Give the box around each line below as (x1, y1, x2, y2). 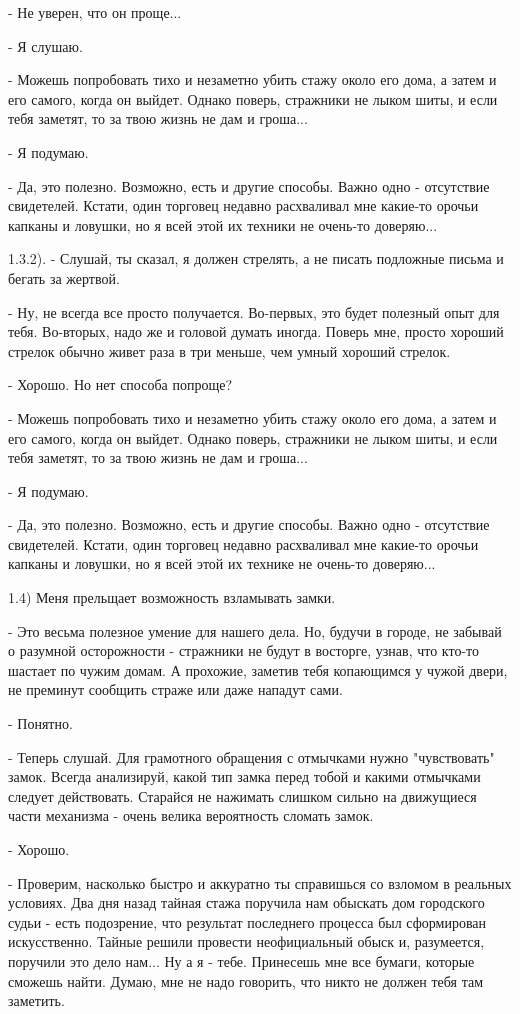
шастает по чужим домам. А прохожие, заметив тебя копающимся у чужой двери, (8, 659, 508, 680)
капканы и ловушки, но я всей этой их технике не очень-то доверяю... (8, 553, 436, 574)
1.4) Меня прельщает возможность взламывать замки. (8, 587, 336, 608)
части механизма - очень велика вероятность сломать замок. (8, 805, 374, 826)
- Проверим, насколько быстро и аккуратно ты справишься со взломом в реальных (8, 872, 512, 893)
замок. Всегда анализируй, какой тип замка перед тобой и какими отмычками (8, 766, 481, 787)
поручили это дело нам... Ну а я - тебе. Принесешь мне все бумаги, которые (8, 950, 475, 971)
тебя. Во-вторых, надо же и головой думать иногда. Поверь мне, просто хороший (8, 321, 504, 342)
